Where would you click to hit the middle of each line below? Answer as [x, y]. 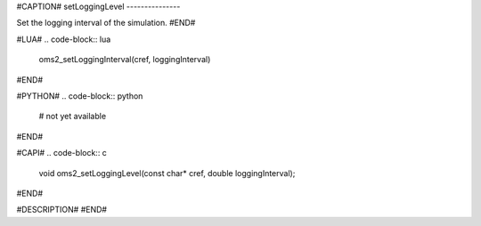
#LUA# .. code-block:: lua [64, 39]
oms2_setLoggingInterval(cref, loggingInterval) [125, 60]
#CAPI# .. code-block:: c [61, 153]
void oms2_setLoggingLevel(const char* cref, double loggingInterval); [167, 173]
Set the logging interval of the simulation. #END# [106, 23]
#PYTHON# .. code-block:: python [80, 96]
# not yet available [73, 117]
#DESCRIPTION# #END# [61, 210]
